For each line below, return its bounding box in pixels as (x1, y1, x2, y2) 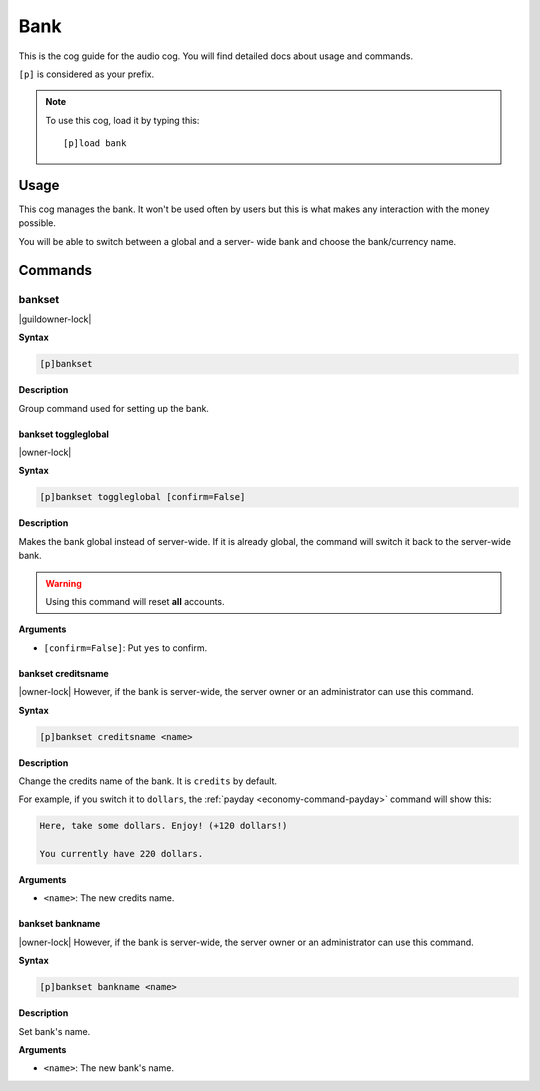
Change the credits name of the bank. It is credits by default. (18, 775, 277, 787)
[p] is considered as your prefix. (18, 68, 155, 80)
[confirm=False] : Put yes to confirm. (43, 641, 208, 654)
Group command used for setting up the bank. (18, 402, 210, 414)
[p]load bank (63, 138, 127, 149)
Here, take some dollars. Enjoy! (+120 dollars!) (39, 820, 288, 832)
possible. (18, 217, 57, 229)
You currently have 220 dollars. (39, 848, 204, 860)
